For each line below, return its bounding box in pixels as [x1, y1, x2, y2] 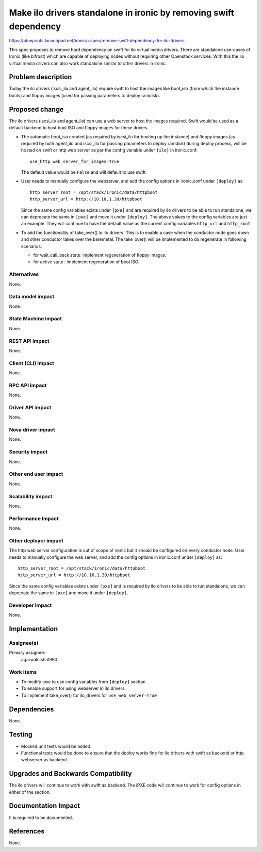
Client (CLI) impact [9, 360, 54, 367]
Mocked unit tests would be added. [21, 743, 92, 749]
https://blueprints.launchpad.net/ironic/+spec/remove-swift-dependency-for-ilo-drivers [9, 38, 185, 44]
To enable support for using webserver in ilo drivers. [21, 685, 126, 691]
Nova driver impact [9, 426, 55, 433]
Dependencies [9, 705, 54, 713]
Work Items [9, 668, 37, 675]
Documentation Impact [9, 802, 80, 810]
